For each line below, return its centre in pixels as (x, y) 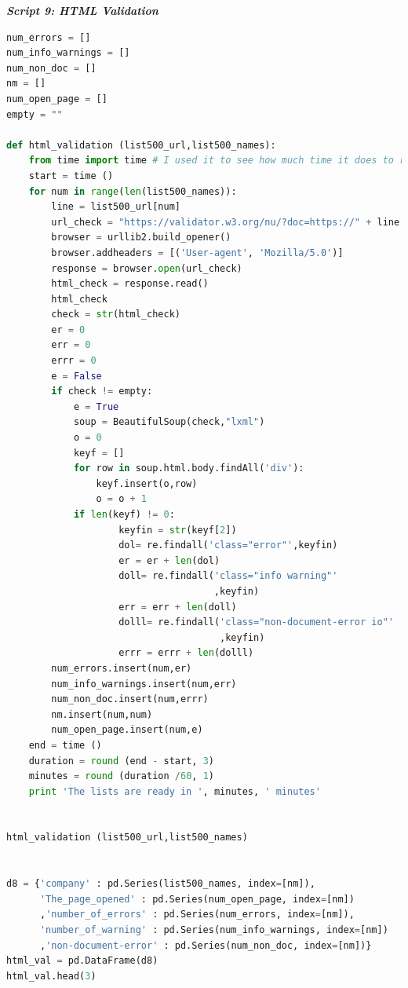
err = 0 (71, 345)
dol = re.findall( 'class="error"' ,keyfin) (228, 545)
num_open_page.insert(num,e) (127, 730)
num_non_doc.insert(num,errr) (130, 699)
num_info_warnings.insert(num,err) (144, 684)
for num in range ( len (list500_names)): (133, 191)
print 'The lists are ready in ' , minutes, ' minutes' (175, 791)
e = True (96, 406)
